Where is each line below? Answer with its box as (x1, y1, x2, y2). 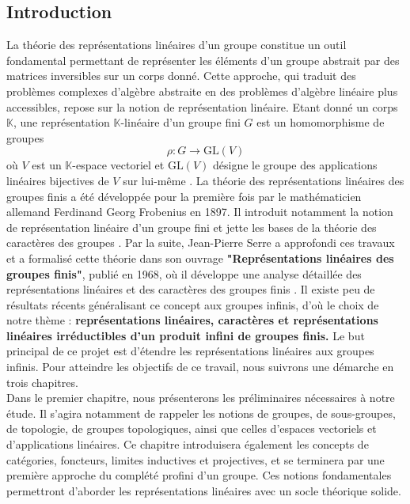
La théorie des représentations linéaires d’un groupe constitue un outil (6, 36, 347, 53)
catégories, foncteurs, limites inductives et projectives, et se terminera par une (6, 451, 385, 468)
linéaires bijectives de (6, 172, 109, 188)
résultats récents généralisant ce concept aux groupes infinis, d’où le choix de (6, 296, 379, 313)
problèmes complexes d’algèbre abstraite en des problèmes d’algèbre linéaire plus (6, 82, 398, 99)
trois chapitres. (6, 373, 78, 390)
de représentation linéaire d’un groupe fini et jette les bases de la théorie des (6, 218, 377, 235)
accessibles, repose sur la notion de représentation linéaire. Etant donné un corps (6, 98, 398, 115)
